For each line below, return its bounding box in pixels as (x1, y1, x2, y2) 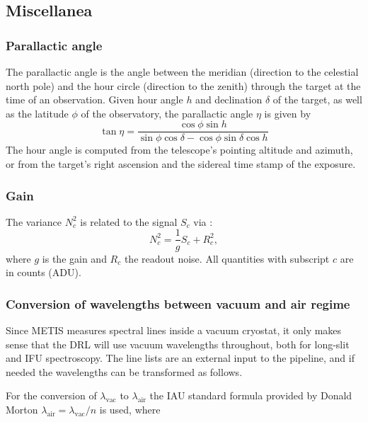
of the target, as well (272, 92, 362, 107)
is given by (264, 105, 311, 120)
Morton (6, 401, 38, 416)
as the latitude (6, 105, 69, 120)
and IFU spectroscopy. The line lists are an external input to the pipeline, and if (6, 350, 355, 365)
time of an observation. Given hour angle (6, 92, 183, 107)
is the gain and (42, 251, 107, 266)
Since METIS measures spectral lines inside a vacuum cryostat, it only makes (6, 322, 342, 337)
